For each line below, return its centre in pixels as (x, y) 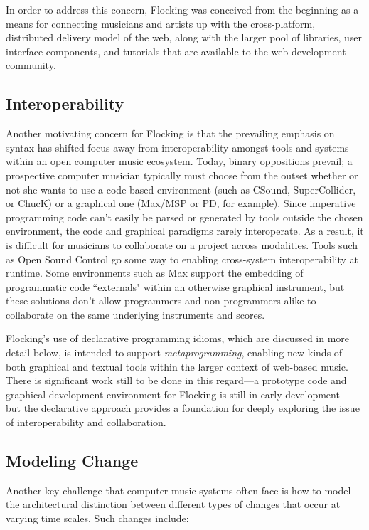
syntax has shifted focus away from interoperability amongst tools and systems (177, 147)
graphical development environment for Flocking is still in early (144, 394)
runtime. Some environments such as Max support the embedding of (155, 273)
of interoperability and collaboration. (86, 422)
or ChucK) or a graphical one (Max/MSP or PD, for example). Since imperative (181, 203)
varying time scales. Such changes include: (97, 518)
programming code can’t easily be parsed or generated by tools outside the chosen (184, 217)
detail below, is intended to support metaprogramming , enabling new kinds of (174, 353)
